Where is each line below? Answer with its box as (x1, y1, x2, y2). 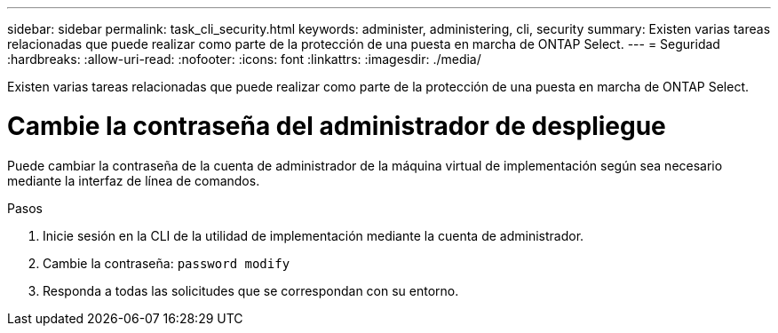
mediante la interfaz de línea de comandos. (7, 172, 260, 188)
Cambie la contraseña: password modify (43, 255, 290, 271)
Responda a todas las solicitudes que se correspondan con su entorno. (43, 282, 459, 298)
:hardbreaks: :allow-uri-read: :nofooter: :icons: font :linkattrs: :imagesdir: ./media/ (7, 52, 481, 67)
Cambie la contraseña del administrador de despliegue (7, 110, 666, 141)
